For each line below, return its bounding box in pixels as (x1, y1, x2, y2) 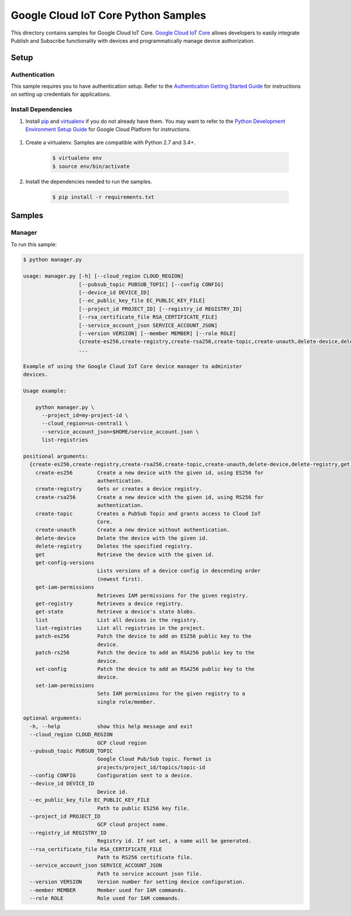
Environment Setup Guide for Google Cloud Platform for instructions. (25, 126, 191, 133)
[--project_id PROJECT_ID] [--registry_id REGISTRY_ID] (78, 305, 243, 312)
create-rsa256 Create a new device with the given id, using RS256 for (35, 494, 264, 500)
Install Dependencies (11, 105, 73, 113)
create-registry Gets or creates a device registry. (35, 485, 202, 493)
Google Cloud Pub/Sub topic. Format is (97, 756, 212, 763)
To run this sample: (11, 240, 57, 248)
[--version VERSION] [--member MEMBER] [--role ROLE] (78, 330, 236, 336)
